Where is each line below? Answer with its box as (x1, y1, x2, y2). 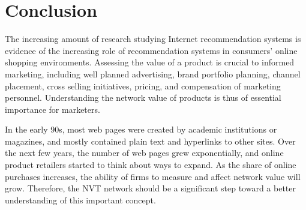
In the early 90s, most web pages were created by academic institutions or (5, 123, 277, 136)
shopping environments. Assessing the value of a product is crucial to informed (5, 56, 295, 68)
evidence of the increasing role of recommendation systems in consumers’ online (5, 44, 298, 56)
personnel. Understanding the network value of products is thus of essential (5, 91, 281, 104)
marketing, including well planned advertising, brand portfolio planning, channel (5, 67, 301, 80)
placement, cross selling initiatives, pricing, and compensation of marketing (5, 79, 281, 92)
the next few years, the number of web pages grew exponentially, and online (5, 146, 284, 159)
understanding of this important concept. (5, 193, 156, 206)
